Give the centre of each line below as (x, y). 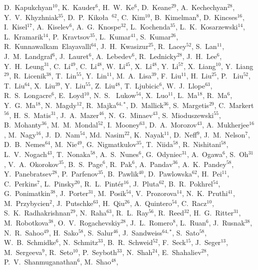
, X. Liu (43, 85)
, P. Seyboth (98, 252)
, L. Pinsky (57, 183)
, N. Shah (137, 252)
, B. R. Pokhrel (189, 183)
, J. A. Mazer (78, 115)
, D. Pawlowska (168, 174)
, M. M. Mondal (72, 125)
